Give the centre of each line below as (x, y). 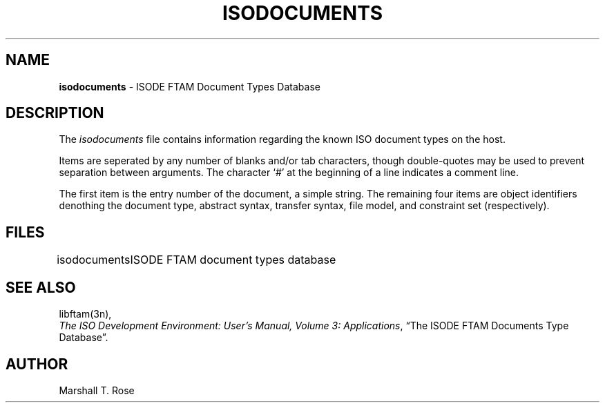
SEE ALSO (41, 287)
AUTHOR (37, 364)
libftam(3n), (85, 314)
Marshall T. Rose (97, 390)
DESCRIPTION (55, 113)
